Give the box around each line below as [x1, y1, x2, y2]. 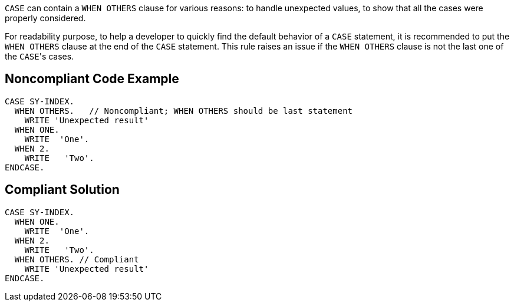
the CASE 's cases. [5, 51, 74, 61]
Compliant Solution [5, 182, 120, 198]
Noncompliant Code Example [5, 71, 179, 87]
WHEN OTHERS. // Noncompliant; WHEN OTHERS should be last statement [14, 106, 353, 116]
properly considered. [5, 13, 86, 23]
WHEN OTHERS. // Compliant [14, 254, 139, 264]
